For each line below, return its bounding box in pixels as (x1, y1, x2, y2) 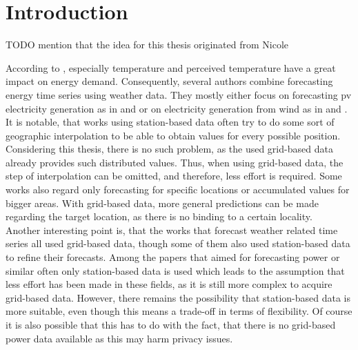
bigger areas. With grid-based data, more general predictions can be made (6, 195, 319, 210)
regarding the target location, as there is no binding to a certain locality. (6, 209, 312, 224)
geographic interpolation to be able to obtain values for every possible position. (6, 128, 341, 142)
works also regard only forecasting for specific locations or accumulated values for (6, 182, 350, 197)
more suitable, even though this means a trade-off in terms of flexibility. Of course (6, 304, 352, 318)
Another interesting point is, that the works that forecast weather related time (6, 222, 338, 237)
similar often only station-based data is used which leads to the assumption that (6, 263, 345, 278)
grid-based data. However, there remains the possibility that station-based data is (6, 290, 351, 304)
